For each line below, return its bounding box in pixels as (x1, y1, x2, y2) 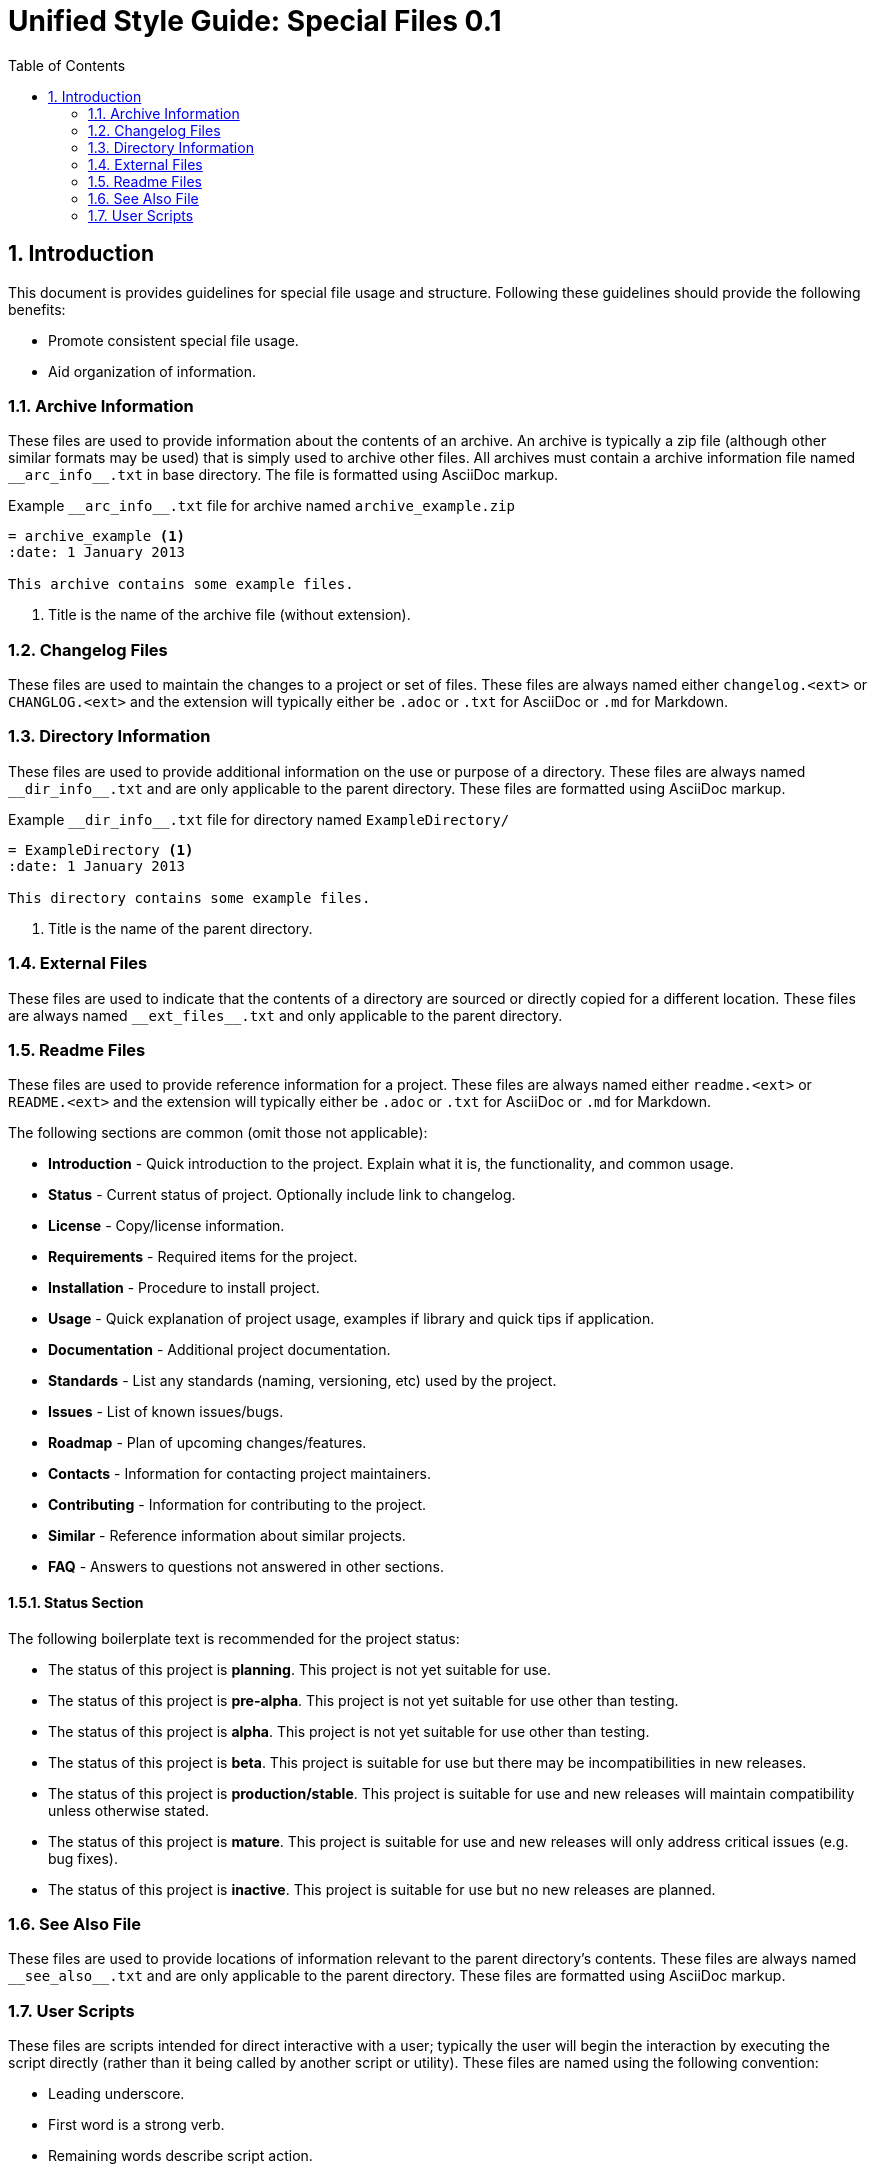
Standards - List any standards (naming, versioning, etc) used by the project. (48, 1372, 557, 1390)
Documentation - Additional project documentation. (48, 1341, 391, 1359)
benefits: (8, 300, 66, 318)
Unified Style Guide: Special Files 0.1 (8, 4, 502, 38)
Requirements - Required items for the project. (48, 1248, 358, 1266)
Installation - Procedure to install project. (48, 1279, 320, 1297)
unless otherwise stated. (48, 1801, 210, 1819)
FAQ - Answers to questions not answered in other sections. (48, 1558, 445, 1576)
